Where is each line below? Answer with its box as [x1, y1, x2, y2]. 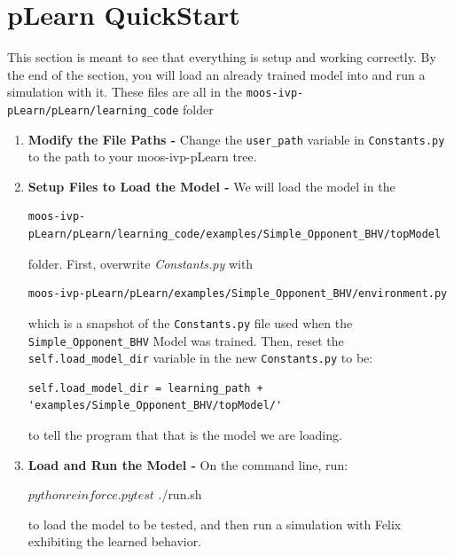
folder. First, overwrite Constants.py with [27, 254, 254, 272]
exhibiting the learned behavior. [27, 532, 202, 551]
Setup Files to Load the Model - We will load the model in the [27, 176, 395, 195]
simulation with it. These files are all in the [7, 82, 243, 101]
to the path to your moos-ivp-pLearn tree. [27, 147, 257, 166]
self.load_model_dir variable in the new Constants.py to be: [27, 348, 373, 367]
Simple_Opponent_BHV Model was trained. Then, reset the [27, 331, 344, 349]
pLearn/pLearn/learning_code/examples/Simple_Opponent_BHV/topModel [27, 228, 442, 241]
